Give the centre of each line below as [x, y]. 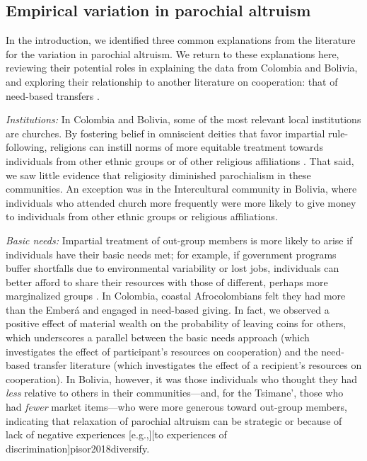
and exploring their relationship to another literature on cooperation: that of [172, 81]
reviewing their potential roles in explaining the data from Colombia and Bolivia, [182, 68]
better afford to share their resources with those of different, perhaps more [167, 281]
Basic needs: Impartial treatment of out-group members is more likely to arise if [179, 240]
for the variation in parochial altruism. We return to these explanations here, [173, 53]
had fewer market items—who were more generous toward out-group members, [176, 407]
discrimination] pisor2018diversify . [78, 448]
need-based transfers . [53, 95]
